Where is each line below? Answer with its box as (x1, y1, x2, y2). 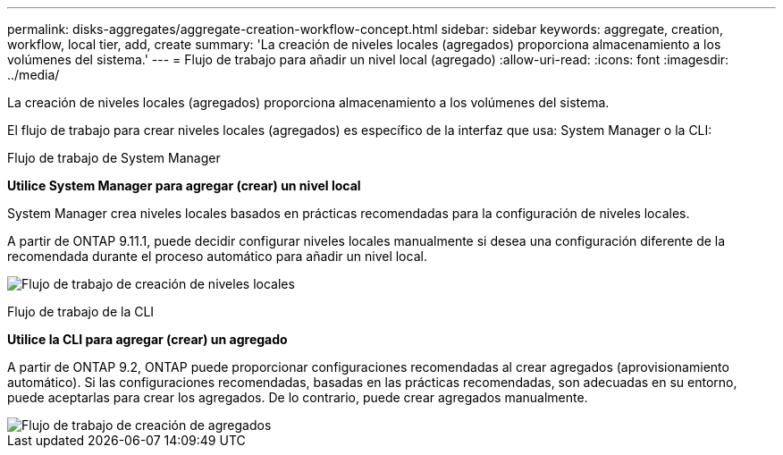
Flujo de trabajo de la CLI (7, 304, 155, 319)
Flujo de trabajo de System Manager (7, 150, 221, 165)
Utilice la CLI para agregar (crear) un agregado (7, 332, 288, 347)
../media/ (7, 67, 60, 82)
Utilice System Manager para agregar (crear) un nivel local (7, 178, 361, 193)
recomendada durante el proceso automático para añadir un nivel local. (7, 249, 427, 264)
